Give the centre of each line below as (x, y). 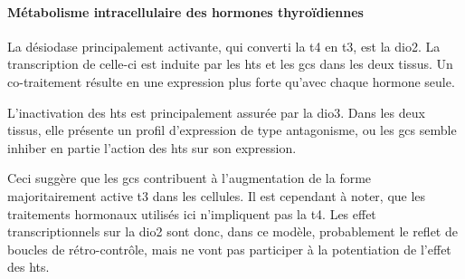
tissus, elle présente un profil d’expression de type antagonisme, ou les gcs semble (232, 130)
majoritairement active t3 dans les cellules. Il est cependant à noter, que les (217, 195)
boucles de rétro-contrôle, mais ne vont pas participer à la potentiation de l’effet (229, 249)
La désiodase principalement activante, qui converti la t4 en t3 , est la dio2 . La (224, 46)
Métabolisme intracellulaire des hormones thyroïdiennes (185, 11)
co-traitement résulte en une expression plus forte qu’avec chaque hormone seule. (231, 81)
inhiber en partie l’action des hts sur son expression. (152, 147)
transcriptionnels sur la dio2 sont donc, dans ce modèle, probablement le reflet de (232, 231)
